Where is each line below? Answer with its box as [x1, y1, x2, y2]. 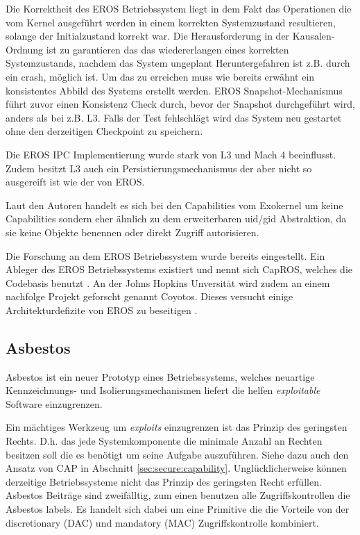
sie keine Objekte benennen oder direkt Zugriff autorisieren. [6, 224, 259, 239]
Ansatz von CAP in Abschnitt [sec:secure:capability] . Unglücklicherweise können [6, 461, 347, 475]
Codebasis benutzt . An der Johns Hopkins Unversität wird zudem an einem [6, 275, 330, 290]
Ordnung [6, 42, 44, 56]
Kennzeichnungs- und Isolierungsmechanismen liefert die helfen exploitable [6, 383, 320, 397]
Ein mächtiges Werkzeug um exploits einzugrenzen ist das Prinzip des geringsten [6, 420, 348, 434]
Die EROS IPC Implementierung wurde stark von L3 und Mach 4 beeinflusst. [6, 147, 336, 161]
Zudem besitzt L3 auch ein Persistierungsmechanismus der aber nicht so [6, 160, 312, 175]
